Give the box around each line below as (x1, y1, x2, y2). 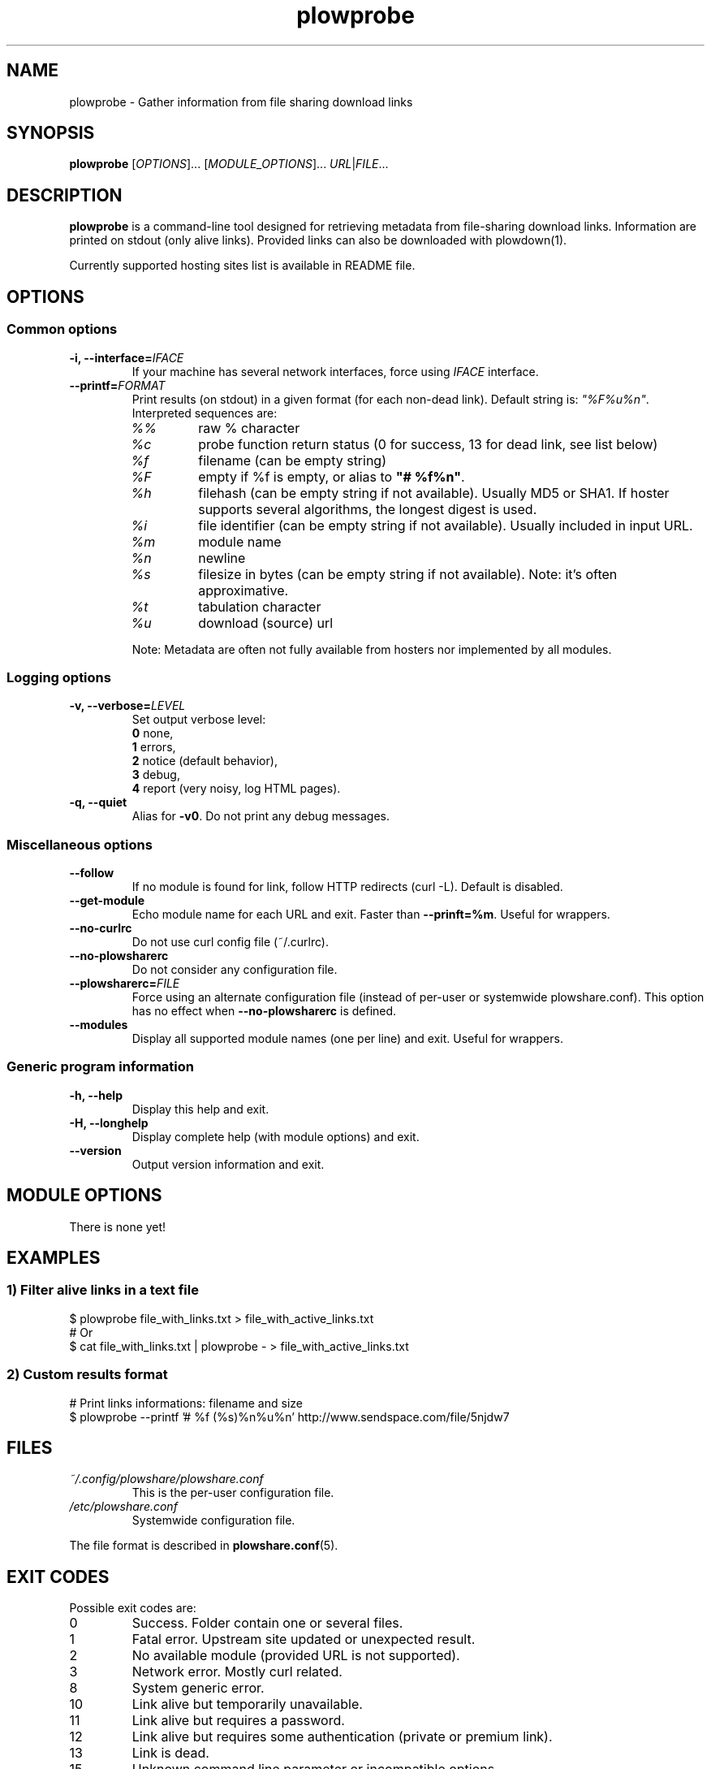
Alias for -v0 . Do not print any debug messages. (131, 809, 390, 824)
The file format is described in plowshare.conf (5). (69, 1538, 338, 1553)
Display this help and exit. (131, 1101, 269, 1116)
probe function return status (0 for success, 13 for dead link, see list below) (198, 435, 658, 452)
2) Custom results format (6, 1366, 168, 1383)
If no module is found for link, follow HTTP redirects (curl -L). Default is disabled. (131, 880, 563, 893)
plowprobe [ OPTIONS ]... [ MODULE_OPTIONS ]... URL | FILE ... (69, 157, 389, 171)
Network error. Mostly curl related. (131, 1663, 343, 1680)
